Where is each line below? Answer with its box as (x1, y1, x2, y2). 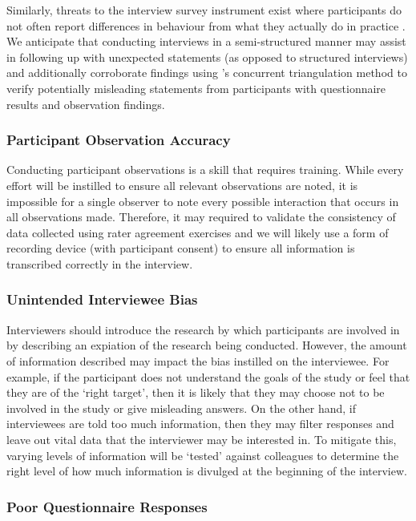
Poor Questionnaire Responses (6, 496, 208, 516)
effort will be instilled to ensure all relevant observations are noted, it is (6, 176, 358, 193)
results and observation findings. (6, 95, 165, 112)
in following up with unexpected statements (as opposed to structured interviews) (6, 48, 408, 65)
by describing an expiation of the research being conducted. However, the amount (6, 337, 407, 353)
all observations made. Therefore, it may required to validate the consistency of (6, 208, 396, 225)
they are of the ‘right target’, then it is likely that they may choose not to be (6, 384, 385, 401)
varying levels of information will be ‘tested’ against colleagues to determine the (6, 446, 399, 463)
